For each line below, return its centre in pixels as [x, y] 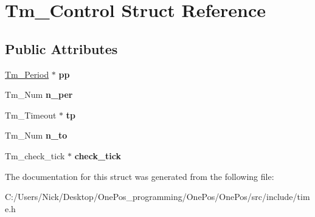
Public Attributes [61, 48]
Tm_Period [27, 74]
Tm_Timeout [31, 115]
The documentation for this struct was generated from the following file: [140, 176]
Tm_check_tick [35, 155]
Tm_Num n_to [36, 135]
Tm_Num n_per [39, 95]
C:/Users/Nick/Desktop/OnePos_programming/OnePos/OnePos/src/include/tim [157, 197]
